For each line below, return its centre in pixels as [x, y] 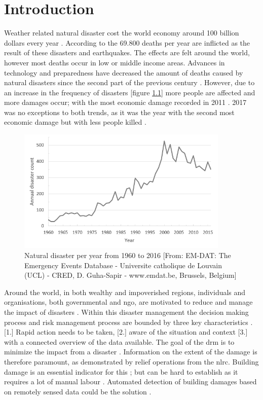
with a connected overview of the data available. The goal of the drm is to [119, 341]
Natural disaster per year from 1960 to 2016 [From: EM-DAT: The [128, 255]
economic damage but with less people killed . [75, 122]
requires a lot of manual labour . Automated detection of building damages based [130, 381]
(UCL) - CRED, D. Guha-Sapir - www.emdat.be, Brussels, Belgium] [130, 275]
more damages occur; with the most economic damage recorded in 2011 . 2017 [125, 102]
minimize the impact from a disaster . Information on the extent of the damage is [131, 352]
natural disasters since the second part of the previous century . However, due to [129, 82]
